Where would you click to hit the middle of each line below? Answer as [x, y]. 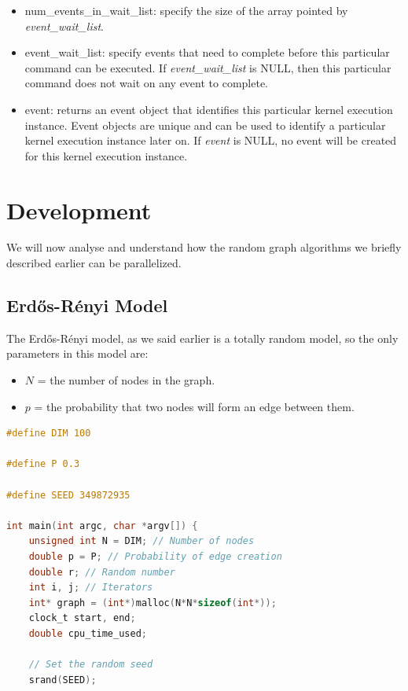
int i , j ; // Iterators [91, 588]
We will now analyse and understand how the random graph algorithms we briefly [204, 247]
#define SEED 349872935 [68, 495]
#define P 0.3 [43, 464]
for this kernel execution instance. [106, 155]
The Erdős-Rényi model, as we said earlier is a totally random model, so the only [202, 338]
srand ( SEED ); [62, 680]
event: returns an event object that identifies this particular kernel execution [209, 109]
